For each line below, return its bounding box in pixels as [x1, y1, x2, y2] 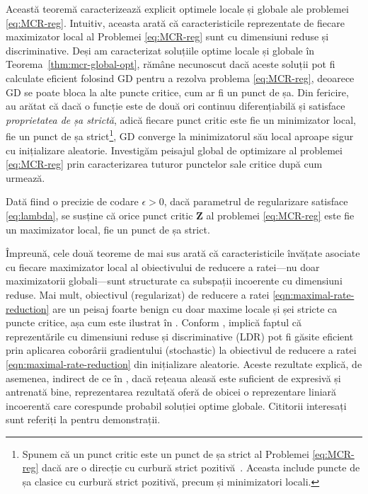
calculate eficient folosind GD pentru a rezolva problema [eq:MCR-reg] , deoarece [6, 70, 355, 85]
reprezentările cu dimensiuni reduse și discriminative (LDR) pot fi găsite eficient [6, 328, 354, 343]
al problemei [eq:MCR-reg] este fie [206, 207, 355, 222]
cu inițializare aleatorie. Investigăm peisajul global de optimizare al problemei [6, 142, 343, 157]
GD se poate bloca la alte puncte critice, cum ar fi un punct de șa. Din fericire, [6, 84, 349, 99]
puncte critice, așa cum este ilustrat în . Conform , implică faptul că [6, 315, 301, 330]
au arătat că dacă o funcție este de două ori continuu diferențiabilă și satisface [6, 98, 345, 113]
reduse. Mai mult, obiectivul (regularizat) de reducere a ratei [6, 287, 270, 301]
